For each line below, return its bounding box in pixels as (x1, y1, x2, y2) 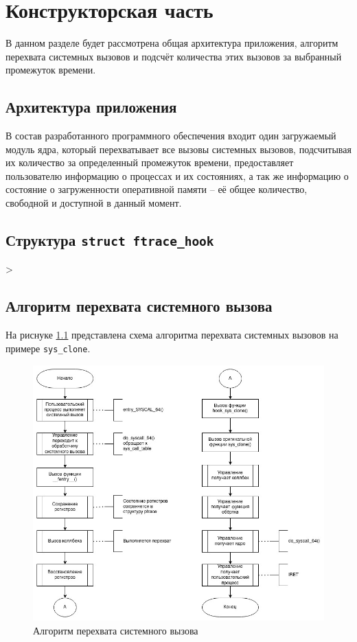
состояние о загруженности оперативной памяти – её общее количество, (5, 182, 308, 196)
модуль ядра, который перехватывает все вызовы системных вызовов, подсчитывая (5, 141, 352, 156)
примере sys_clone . (5, 341, 91, 355)
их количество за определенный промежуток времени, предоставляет (5, 155, 294, 170)
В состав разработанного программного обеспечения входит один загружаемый (5, 128, 336, 143)
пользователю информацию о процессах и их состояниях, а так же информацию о (5, 168, 349, 183)
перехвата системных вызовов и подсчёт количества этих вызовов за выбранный (5, 49, 342, 63)
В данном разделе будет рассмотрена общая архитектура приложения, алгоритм (5, 36, 338, 50)
